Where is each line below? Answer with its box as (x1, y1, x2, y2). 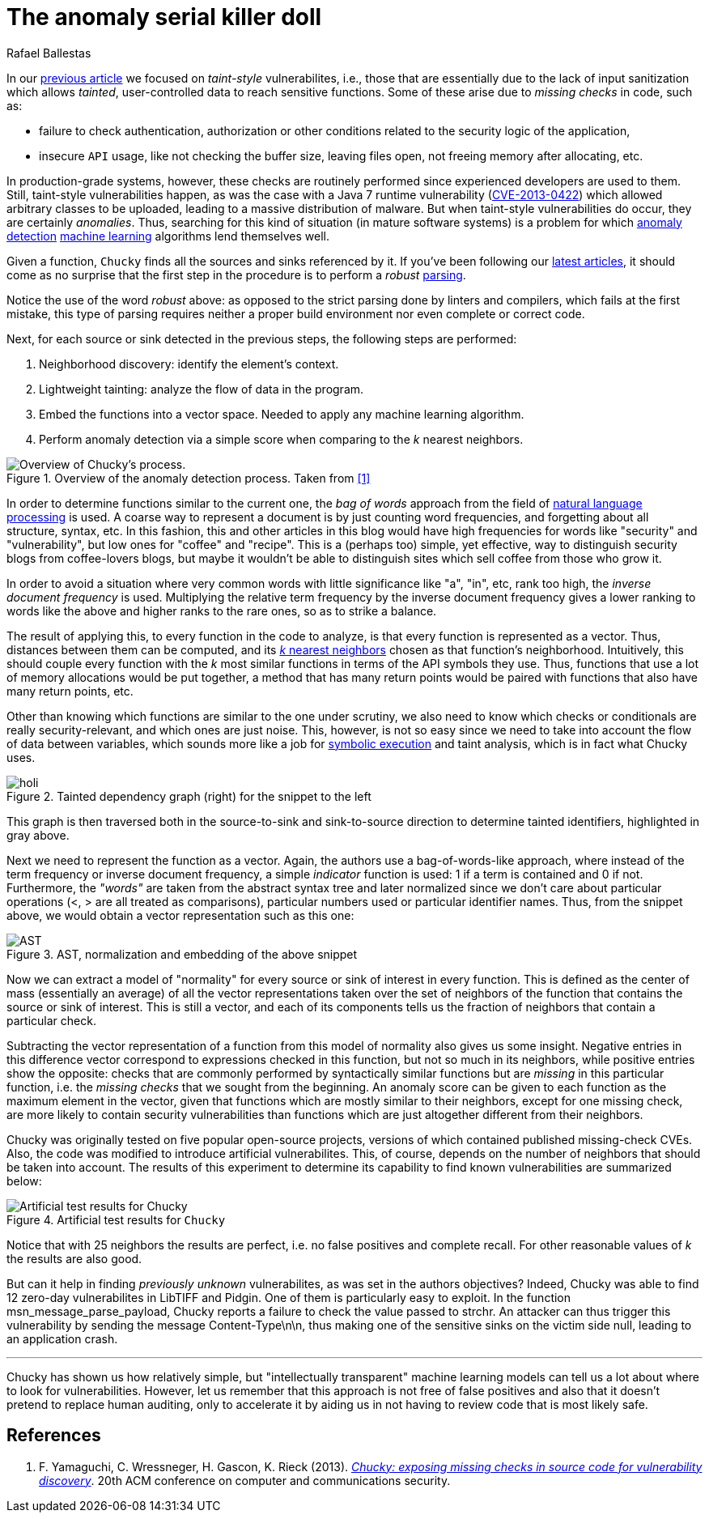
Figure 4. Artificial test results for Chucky (6, 1212, 226, 1227)
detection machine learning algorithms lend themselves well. (6, 228, 329, 243)
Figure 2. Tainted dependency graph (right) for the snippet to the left (6, 789, 371, 803)
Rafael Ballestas (6, 45, 91, 60)
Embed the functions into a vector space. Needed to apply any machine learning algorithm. (39, 406, 524, 421)
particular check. (6, 1013, 96, 1028)
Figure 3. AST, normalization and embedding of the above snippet (6, 947, 358, 961)
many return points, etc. (6, 683, 134, 698)
